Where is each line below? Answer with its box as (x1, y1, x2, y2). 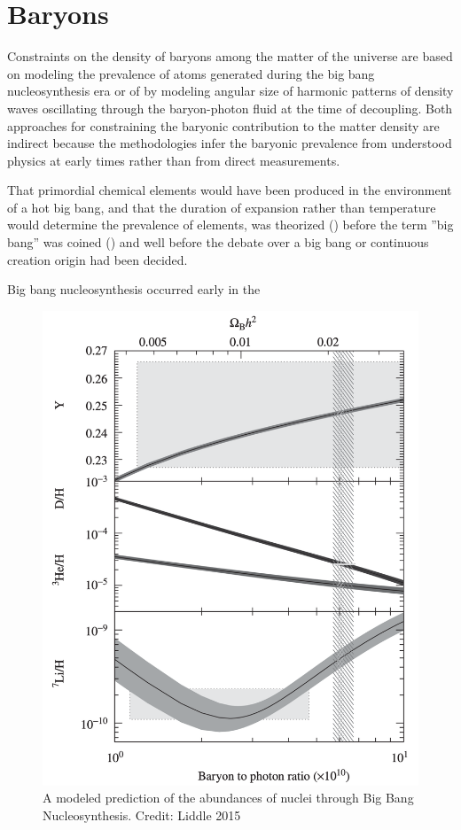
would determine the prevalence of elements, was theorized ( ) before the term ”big (7, 215, 454, 234)
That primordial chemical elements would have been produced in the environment (7, 181, 452, 199)
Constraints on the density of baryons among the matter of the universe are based (7, 47, 453, 66)
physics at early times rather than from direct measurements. (7, 151, 340, 169)
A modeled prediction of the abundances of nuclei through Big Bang (43, 788, 414, 807)
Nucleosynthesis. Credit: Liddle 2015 (43, 806, 241, 825)
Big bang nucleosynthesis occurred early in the (7, 280, 261, 299)
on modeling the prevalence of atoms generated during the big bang (7, 64, 375, 82)
